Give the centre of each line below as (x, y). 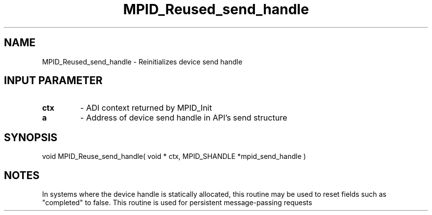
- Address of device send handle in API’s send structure (184, 118)
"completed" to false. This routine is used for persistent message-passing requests (177, 203)
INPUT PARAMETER (53, 81)
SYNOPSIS (31, 137)
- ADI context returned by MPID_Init (146, 108)
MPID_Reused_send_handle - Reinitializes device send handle (142, 61)
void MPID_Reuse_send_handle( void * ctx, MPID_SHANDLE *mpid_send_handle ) (174, 156)
